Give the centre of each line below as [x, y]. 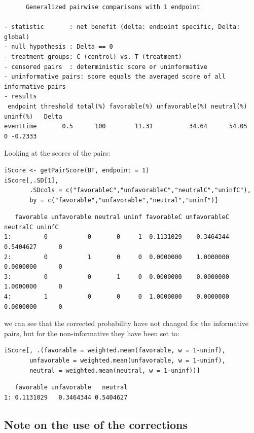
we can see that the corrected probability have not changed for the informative [126, 323]
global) [17, 37]
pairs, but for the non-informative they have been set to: [92, 333]
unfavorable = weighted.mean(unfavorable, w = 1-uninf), [128, 360]
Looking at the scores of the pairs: [57, 153]
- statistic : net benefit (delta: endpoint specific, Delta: [122, 27]
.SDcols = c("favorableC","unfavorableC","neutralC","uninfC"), [140, 190]
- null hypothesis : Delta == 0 [59, 47]
